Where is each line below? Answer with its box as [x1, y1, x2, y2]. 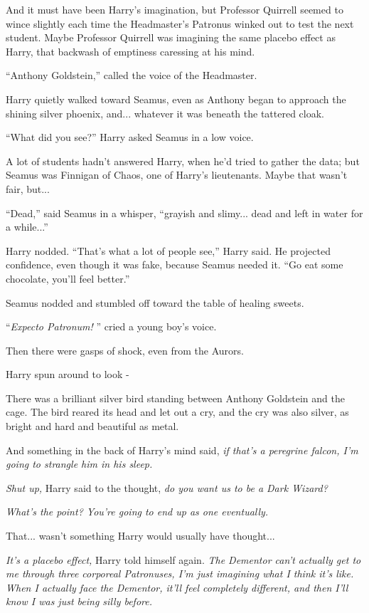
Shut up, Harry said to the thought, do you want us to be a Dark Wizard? [6, 480, 328, 495]
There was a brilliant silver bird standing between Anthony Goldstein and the [6, 390, 345, 405]
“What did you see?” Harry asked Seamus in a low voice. [6, 130, 254, 145]
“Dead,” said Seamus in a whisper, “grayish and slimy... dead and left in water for [6, 205, 363, 220]
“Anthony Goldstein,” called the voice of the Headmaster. [6, 68, 257, 83]
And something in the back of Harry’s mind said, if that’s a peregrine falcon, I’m [6, 442, 358, 457]
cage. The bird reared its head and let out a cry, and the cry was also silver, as [6, 404, 349, 419]
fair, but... [6, 181, 50, 196]
